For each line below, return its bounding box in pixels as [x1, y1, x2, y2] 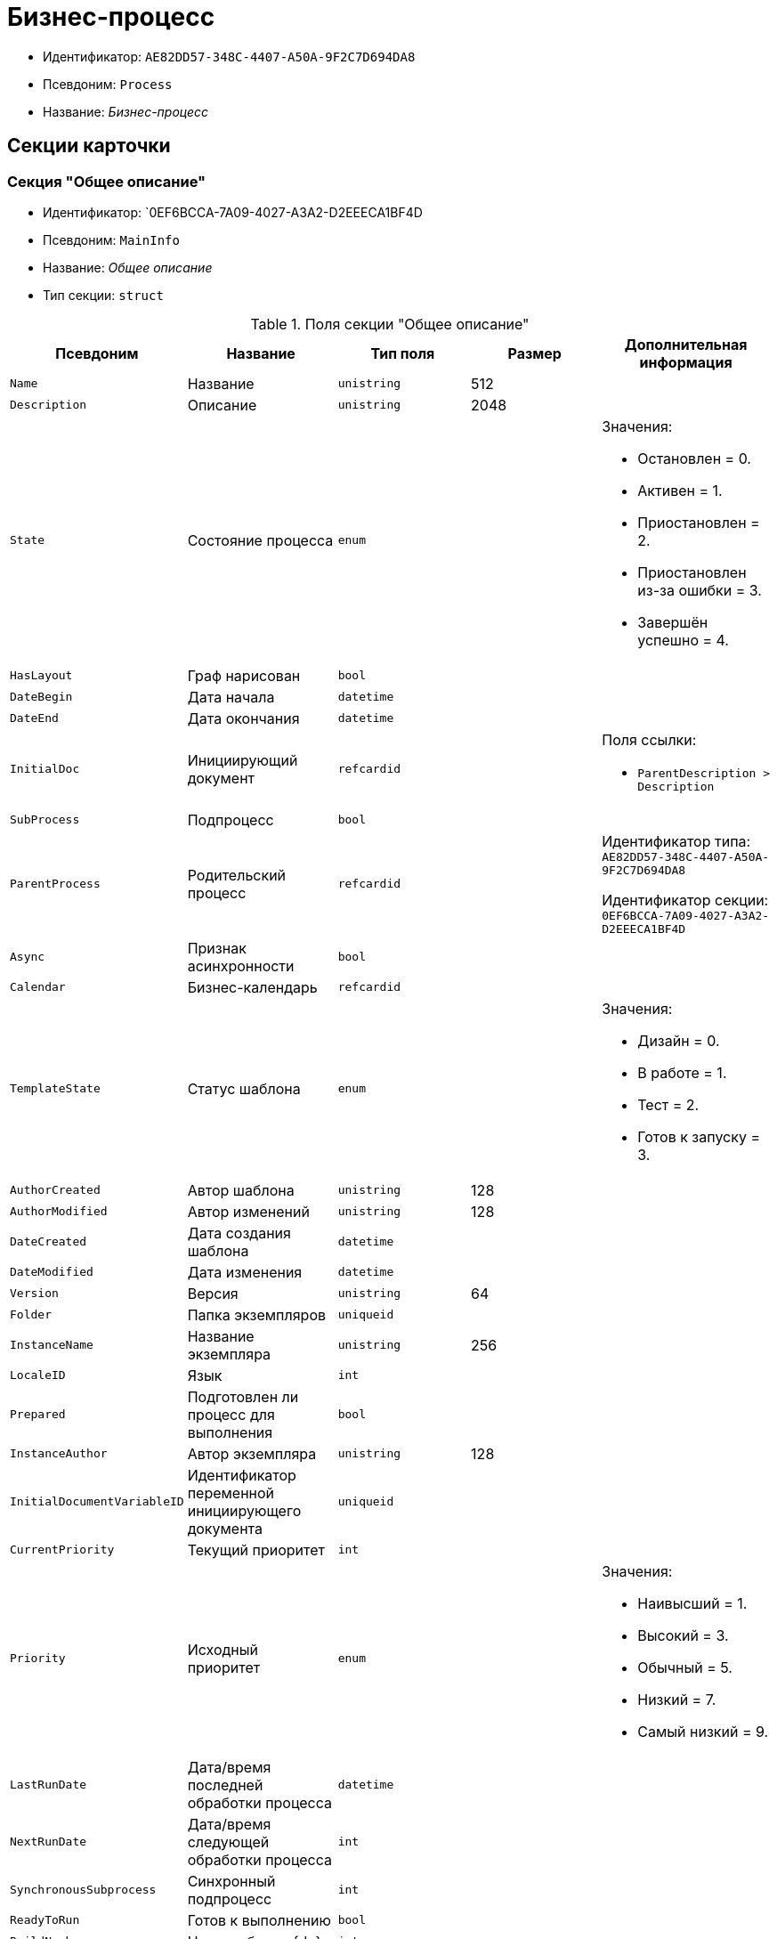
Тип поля [370, 344, 435, 362]
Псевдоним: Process [43, 76, 173, 92]
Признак [187, 938, 247, 957]
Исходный [187, 1640, 258, 1659]
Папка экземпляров [187, 1305, 327, 1324]
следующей [187, 1832, 270, 1851]
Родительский [187, 865, 287, 884]
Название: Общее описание [43, 259, 213, 275]
